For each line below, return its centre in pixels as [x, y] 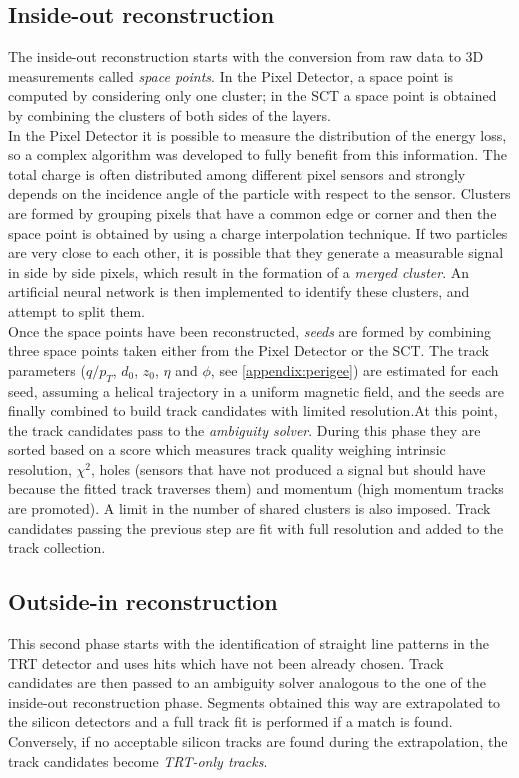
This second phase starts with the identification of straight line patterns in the [248, 643]
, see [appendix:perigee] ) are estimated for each [354, 369]
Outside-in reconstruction [143, 601]
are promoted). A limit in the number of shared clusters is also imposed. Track [249, 508]
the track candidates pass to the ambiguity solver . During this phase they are [244, 429]
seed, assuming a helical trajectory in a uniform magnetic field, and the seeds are [256, 390]
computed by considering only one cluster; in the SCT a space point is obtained [252, 95]
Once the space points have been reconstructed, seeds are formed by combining [250, 330]
